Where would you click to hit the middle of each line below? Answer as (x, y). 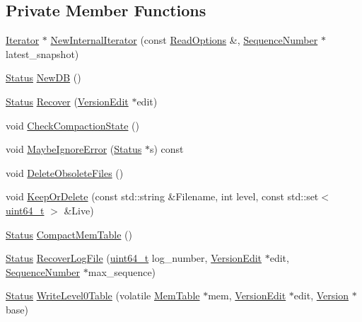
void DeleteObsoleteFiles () (65, 172)
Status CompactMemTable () (69, 234)
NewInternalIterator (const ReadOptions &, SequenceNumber (184, 40)
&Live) (79, 210)
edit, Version (321, 295)
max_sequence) (122, 271)
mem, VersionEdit (247, 295)
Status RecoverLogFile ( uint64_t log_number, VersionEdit (134, 258)
